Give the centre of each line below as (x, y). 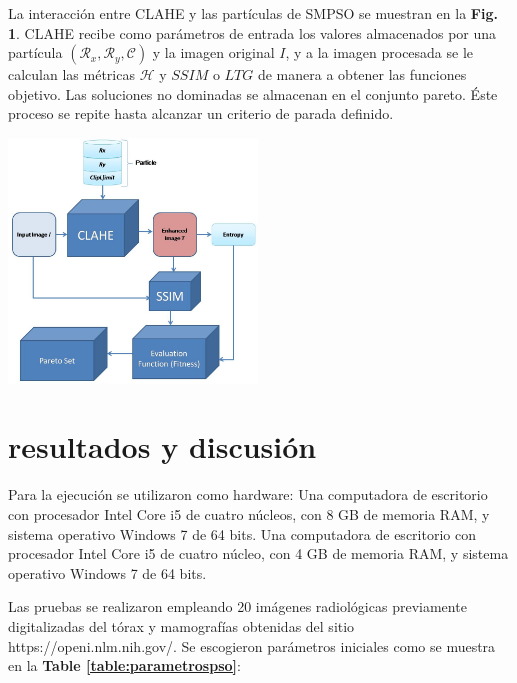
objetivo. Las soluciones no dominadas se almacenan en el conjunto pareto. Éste (253, 93)
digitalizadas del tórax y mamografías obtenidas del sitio (181, 625)
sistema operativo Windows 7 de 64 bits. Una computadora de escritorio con (242, 533)
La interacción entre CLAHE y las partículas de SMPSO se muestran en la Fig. (253, 13)
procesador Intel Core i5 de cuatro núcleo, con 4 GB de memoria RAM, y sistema (258, 553)
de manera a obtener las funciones (362, 74)
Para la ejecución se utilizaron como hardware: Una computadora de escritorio (248, 494)
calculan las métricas (71, 74)
